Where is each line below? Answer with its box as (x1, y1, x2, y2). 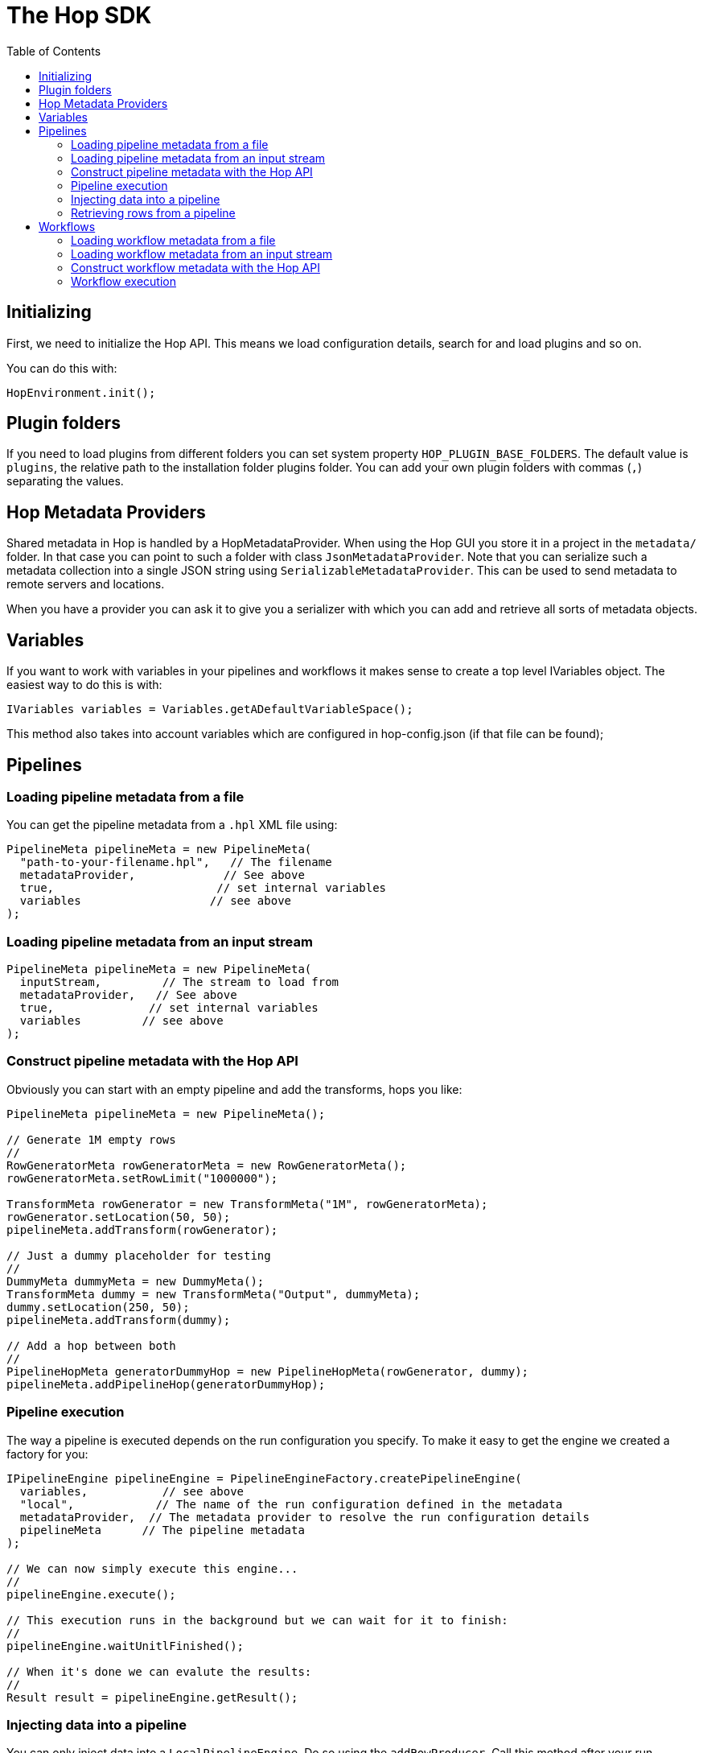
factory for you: (6, 1446, 88, 1461)
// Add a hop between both (6, 1338, 176, 1352)
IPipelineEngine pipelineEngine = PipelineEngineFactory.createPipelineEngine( (6, 1471, 522, 1485)
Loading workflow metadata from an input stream (71, 246, 333, 261)
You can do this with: (6, 361, 117, 375)
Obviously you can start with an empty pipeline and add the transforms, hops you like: (6, 1082, 462, 1096)
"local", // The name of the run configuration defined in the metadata (19, 1497, 563, 1511)
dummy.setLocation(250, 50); (6, 1300, 190, 1314)
